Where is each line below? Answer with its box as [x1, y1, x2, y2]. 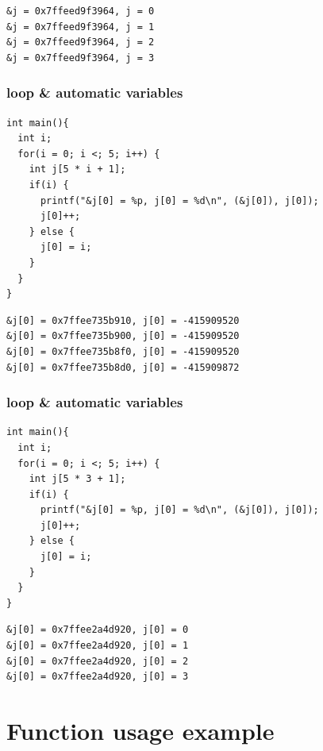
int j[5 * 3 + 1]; [29, 473, 126, 485]
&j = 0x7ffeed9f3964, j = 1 [6, 21, 155, 33]
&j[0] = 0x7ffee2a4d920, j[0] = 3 [6, 671, 189, 683]
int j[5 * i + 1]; [29, 164, 126, 175]
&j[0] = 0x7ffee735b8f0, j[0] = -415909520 [6, 345, 240, 357]
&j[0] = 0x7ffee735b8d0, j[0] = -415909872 [6, 361, 240, 373]
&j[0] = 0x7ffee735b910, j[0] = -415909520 [6, 314, 240, 326]
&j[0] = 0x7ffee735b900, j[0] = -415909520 [6, 330, 240, 342]
